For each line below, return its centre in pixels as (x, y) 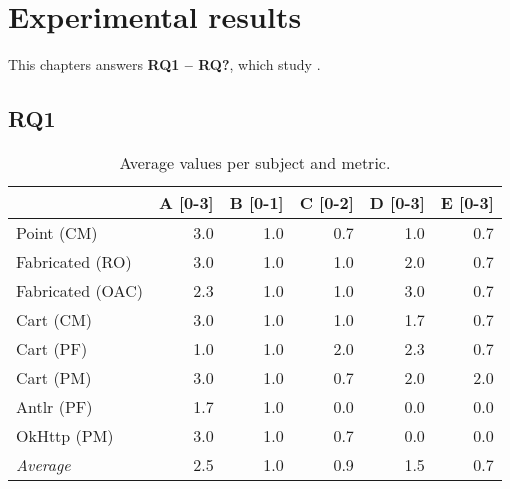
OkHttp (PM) (65, 435)
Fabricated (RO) (74, 261)
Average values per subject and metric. (255, 162)
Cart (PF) (52, 348)
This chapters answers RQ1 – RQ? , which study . (164, 64)
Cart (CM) (54, 319)
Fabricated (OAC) (79, 290)
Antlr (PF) (54, 406)
